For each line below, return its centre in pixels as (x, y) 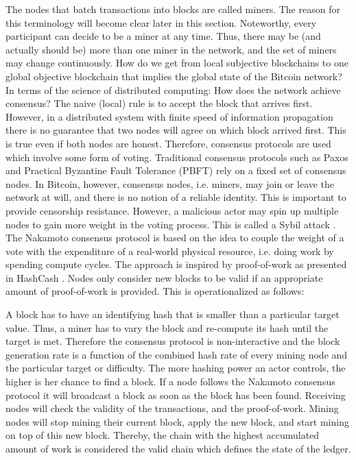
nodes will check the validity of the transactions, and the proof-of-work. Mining (172, 408)
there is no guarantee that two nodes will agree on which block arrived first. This (176, 130)
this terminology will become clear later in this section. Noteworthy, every (161, 22)
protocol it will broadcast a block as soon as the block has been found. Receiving (176, 395)
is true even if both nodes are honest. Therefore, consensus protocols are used (168, 143)
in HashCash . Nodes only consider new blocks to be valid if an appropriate (164, 277)
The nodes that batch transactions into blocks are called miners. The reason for (173, 9)
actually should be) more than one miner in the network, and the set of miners (171, 49)
